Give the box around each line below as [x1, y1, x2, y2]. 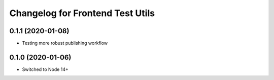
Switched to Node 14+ [22, 66, 68, 72]
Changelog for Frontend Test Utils [9, 8, 155, 19]
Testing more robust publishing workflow [22, 40, 108, 46]
